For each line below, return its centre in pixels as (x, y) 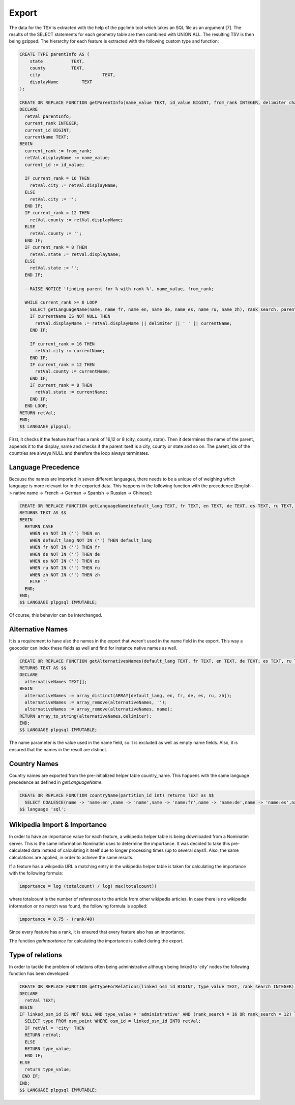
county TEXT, (57, 68)
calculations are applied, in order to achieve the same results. (71, 857)
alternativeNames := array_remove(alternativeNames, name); (99, 709)
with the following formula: (36, 873)
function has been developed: (39, 973)
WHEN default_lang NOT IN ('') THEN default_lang (91, 540)
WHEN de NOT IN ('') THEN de (65, 554)
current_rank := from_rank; (59, 151)
